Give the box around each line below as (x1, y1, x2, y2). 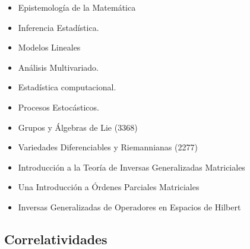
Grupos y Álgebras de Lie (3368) (18, 121, 138, 133)
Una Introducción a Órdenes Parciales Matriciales (18, 181, 200, 193)
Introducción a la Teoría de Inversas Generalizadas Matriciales (18, 160, 245, 173)
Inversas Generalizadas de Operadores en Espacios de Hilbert (18, 200, 241, 213)
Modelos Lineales (18, 41, 81, 53)
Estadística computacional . (18, 81, 116, 93)
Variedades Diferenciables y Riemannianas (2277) (18, 141, 198, 153)
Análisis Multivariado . (18, 61, 99, 73)
